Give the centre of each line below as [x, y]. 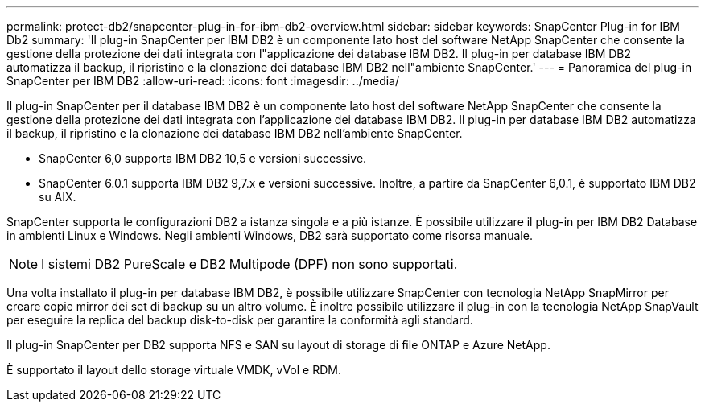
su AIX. [58, 197]
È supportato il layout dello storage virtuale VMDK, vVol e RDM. [174, 370]
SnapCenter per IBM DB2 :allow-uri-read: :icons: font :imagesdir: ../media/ [203, 81]
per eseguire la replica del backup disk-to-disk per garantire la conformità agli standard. [240, 320]
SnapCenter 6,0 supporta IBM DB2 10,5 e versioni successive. [203, 158]
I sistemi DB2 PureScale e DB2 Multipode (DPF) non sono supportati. [249, 264]
